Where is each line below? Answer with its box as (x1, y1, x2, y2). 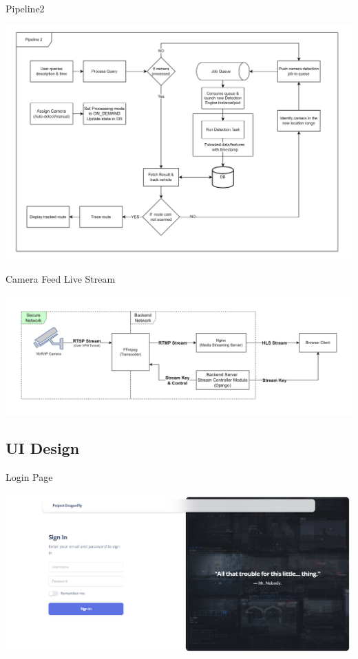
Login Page (6, 469, 53, 484)
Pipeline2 (6, 1, 45, 15)
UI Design (6, 437, 80, 459)
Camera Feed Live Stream (6, 272, 116, 286)
